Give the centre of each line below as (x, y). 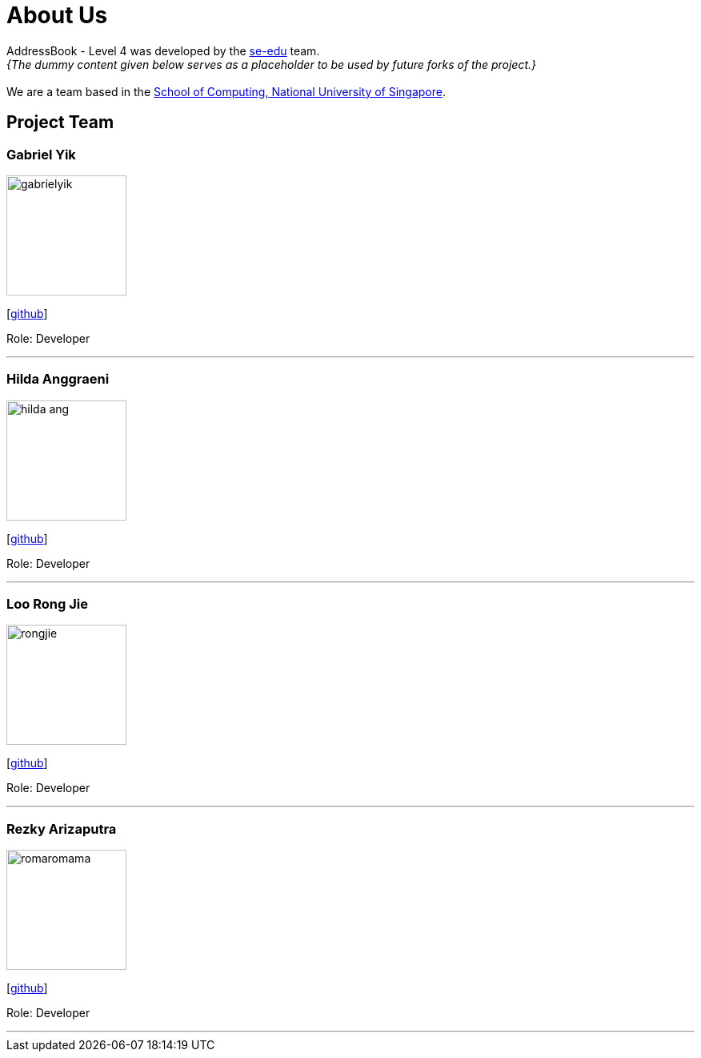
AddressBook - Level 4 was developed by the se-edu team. (163, 50)
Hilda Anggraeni (58, 379)
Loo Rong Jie (47, 604)
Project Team (60, 123)
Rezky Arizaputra (62, 829)
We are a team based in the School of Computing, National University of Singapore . (226, 91)
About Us (57, 15)
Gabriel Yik (41, 154)
